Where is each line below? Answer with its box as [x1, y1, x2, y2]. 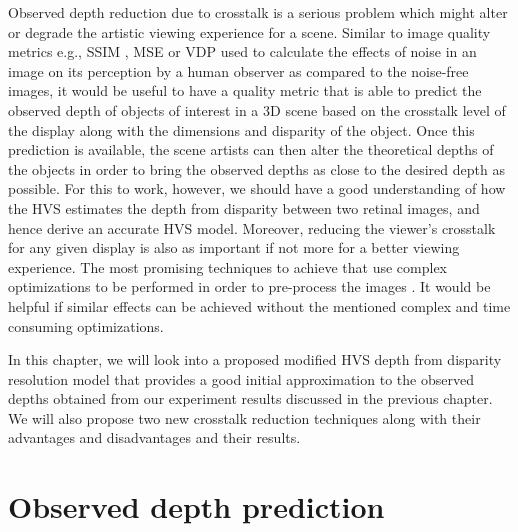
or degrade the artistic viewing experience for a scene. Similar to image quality [8, 21, 491, 42]
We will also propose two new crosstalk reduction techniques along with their [8, 407, 481, 428]
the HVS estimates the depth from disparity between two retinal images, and [8, 197, 480, 218]
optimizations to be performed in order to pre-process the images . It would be [8, 276, 491, 297]
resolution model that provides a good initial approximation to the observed [8, 368, 474, 389]
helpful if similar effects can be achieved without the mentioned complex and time [8, 295, 511, 316]
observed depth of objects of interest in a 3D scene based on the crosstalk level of [8, 99, 506, 120]
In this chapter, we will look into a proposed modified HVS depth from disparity [8, 349, 502, 370]
